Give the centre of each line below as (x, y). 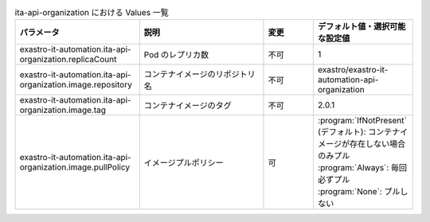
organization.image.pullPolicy (75, 167)
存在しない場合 (377, 144)
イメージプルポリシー (184, 163)
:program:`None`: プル (359, 192)
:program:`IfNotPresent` (362, 121)
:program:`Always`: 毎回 (362, 168)
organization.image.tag (63, 110)
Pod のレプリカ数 (176, 55)
